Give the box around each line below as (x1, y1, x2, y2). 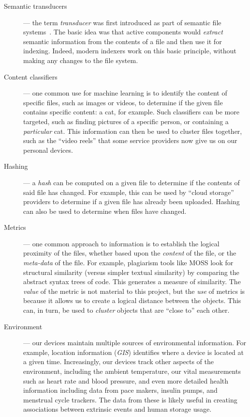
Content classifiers (4, 71, 58, 81)
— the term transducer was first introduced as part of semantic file (23, 17, 221, 27)
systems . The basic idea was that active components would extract (23, 27, 223, 37)
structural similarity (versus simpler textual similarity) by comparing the (23, 267, 239, 277)
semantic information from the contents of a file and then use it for (23, 36, 222, 46)
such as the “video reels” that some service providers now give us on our (23, 135, 237, 145)
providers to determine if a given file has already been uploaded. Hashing (23, 196, 240, 207)
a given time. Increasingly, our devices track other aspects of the (23, 356, 214, 367)
